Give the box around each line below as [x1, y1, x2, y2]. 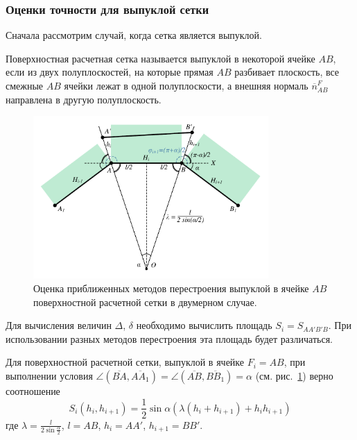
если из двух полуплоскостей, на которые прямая [6, 65, 214, 79]
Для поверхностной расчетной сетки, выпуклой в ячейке [6, 355, 244, 369]
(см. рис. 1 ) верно [255, 368, 333, 382]
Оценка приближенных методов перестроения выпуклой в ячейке [33, 280, 309, 295]
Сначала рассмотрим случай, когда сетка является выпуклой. [6, 28, 262, 42]
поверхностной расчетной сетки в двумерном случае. [33, 294, 257, 309]
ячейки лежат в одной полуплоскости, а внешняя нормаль [64, 78, 308, 92]
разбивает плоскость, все [234, 65, 340, 79]
